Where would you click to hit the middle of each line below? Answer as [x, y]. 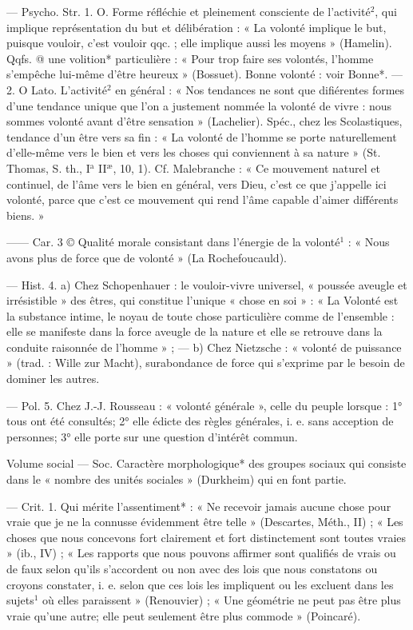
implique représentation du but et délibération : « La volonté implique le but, [197, 27]
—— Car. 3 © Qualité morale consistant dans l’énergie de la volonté [173, 242]
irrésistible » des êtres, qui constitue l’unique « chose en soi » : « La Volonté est [203, 300]
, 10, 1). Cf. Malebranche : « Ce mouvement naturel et [246, 167]
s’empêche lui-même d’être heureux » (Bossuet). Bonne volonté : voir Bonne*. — [205, 74]
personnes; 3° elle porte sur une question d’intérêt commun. [152, 436]
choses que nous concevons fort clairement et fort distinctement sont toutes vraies [206, 537]
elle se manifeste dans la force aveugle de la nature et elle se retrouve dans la [195, 331]
